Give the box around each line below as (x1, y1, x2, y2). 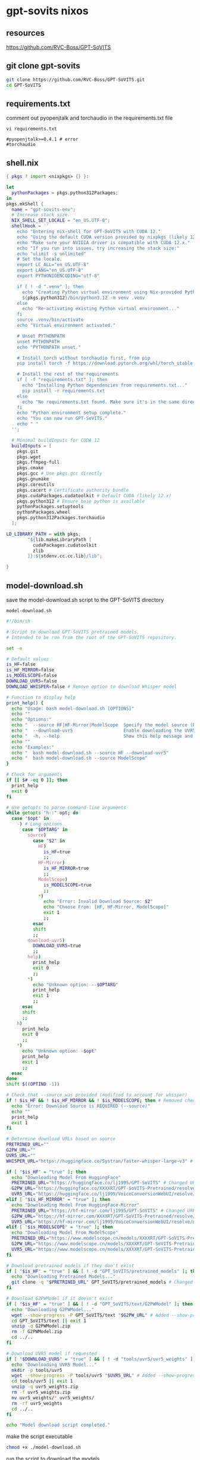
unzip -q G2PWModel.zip (11, 1323, 70, 1329)
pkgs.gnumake (17, 476, 49, 482)
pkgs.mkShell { (6, 201, 44, 207)
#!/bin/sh (6, 618, 31, 624)
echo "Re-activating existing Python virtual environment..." (21, 305, 180, 312)
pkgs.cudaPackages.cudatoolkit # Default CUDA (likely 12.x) (17, 492, 171, 498)
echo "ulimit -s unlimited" (17, 251, 86, 257)
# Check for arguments (6, 772, 62, 778)
